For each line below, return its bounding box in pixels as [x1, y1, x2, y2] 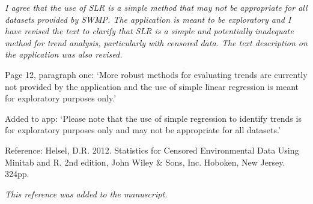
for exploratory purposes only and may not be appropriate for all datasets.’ [5, 124, 281, 136]
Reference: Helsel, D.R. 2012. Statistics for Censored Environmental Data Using [5, 143, 299, 156]
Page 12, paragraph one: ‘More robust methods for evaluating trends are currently [5, 68, 308, 80]
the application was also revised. [5, 48, 123, 61]
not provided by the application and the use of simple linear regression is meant [5, 80, 299, 92]
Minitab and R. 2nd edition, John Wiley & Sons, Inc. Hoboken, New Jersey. [5, 155, 285, 168]
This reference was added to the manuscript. [5, 187, 168, 200]
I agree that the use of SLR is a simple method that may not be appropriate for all [5, 1, 308, 13]
